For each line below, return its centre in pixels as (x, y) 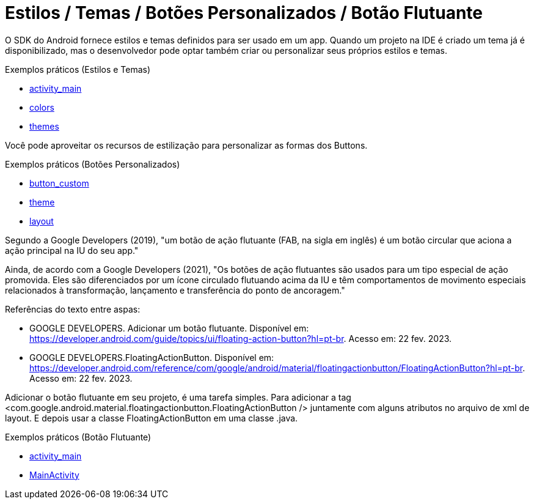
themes (44, 126)
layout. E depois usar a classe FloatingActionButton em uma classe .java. (152, 418)
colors (42, 107)
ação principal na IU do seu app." (72, 250)
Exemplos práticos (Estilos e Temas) (78, 69)
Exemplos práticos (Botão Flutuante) (78, 437)
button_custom (59, 183)
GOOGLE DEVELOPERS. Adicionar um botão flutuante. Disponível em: (169, 328)
